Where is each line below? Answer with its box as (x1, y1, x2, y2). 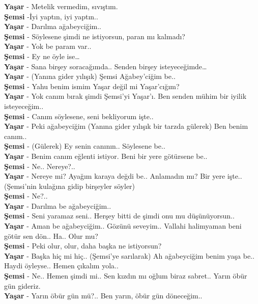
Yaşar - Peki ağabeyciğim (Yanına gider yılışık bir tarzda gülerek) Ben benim (4, 121, 248, 131)
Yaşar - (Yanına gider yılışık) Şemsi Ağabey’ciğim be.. (4, 71, 176, 81)
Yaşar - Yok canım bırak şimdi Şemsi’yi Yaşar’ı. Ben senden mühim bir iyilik (4, 91, 247, 101)
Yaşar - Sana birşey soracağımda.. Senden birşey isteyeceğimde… (4, 61, 207, 71)
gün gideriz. (4, 280, 41, 291)
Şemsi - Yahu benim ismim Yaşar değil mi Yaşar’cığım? (4, 80, 180, 91)
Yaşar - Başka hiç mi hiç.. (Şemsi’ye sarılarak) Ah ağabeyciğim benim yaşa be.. (4, 250, 254, 261)
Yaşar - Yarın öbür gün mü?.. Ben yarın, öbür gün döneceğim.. (4, 290, 203, 301)
